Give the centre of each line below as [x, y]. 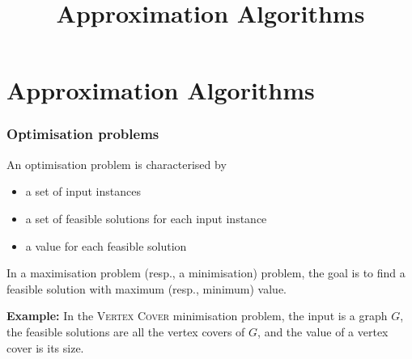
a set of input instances [83, 191]
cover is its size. [45, 347]
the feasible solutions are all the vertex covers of [126, 331]
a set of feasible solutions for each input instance [146, 218]
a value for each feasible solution [106, 245]
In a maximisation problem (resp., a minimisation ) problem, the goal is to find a [206, 273]
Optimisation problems [83, 134]
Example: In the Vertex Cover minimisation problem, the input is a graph [197, 316]
